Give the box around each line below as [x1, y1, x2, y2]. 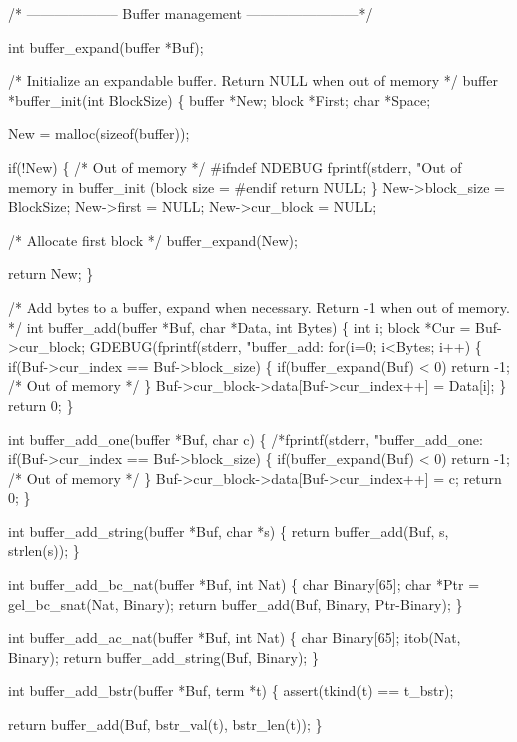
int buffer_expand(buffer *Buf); [8, 36, 204, 57]
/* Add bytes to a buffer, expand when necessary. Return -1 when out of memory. [8, 296, 510, 317]
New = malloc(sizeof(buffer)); [8, 123, 190, 144]
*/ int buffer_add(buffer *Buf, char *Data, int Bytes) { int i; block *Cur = [8, 316, 471, 337]
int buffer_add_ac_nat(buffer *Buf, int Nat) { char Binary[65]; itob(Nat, [8, 627, 461, 648]
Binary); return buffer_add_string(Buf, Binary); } [8, 646, 319, 667]
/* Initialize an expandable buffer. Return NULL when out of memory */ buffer [8, 70, 498, 91]
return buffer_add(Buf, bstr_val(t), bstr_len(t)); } [8, 714, 323, 735]
